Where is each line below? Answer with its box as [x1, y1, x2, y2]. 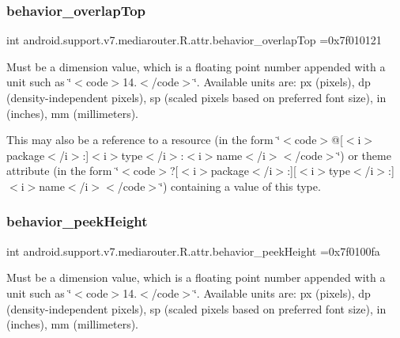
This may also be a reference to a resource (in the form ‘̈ [6, 131, 281, 148]
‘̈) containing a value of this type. [160, 177, 321, 194]
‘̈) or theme [337, 146, 391, 163]
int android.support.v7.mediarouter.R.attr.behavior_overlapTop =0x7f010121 [6, 32, 382, 48]
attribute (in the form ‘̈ [6, 162, 119, 179]
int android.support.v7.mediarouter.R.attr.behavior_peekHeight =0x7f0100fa [6, 242, 380, 259]
